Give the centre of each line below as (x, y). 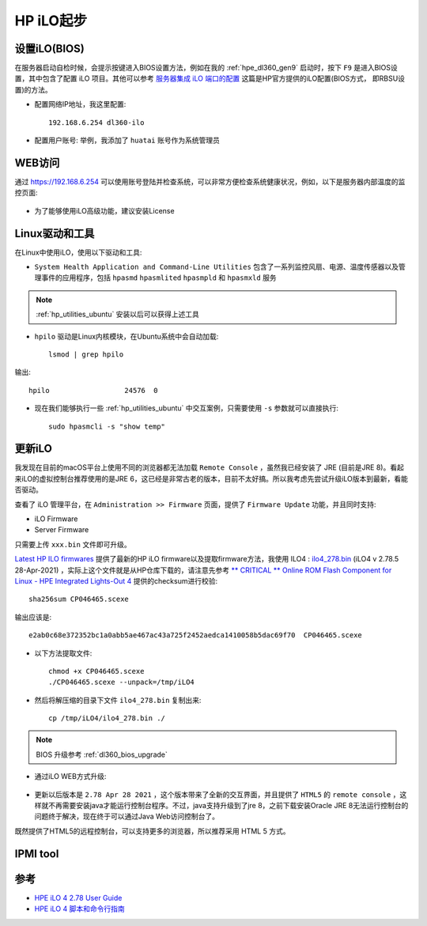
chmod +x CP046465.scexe (96, 671)
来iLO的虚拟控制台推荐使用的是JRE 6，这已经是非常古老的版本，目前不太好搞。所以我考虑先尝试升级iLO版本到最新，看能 (212, 478)
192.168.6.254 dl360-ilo (96, 122)
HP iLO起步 (51, 21)
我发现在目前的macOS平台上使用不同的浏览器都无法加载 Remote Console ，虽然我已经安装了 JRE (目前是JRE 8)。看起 (210, 467)
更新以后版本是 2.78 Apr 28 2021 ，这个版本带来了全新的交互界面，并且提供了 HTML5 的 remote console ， (217, 794)
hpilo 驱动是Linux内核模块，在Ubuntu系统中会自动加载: (127, 336)
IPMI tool (37, 854)
